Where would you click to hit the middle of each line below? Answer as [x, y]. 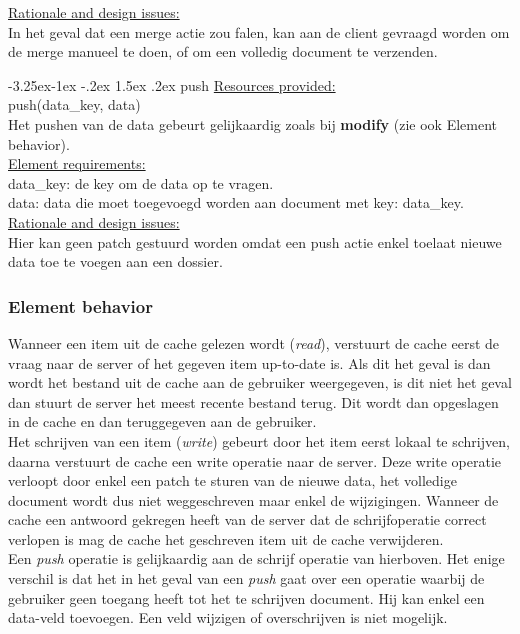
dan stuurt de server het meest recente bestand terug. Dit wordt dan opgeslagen [253, 401]
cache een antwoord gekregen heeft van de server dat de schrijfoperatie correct [247, 519]
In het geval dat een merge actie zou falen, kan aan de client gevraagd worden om [259, 31]
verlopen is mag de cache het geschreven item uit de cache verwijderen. [226, 538]
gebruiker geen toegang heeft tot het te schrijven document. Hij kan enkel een [246, 597]
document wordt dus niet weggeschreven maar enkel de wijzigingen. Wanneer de [253, 499]
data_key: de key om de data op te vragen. [141, 182]
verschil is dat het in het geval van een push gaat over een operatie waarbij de [246, 578]
